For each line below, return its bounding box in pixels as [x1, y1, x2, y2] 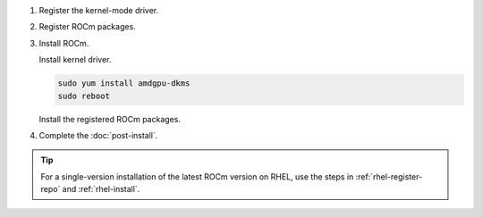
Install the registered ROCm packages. [38, 113, 181, 124]
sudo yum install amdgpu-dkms [57, 79, 191, 88]
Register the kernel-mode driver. [38, 5, 159, 15]
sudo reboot [57, 90, 111, 101]
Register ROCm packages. [38, 21, 136, 32]
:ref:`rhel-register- [355, 171, 423, 182]
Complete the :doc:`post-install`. [38, 129, 158, 140]
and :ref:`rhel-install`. [62, 184, 140, 195]
